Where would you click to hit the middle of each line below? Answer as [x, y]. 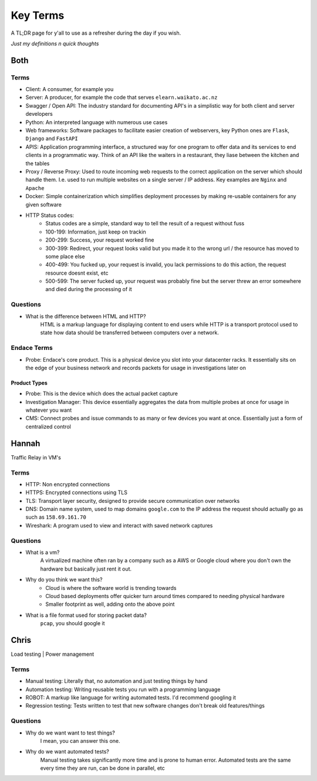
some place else [65, 256]
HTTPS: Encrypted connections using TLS [76, 493]
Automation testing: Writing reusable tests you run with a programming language [123, 689]
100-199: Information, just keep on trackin [96, 232]
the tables [38, 163]
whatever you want [49, 410]
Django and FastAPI [52, 139]
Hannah [26, 443]
